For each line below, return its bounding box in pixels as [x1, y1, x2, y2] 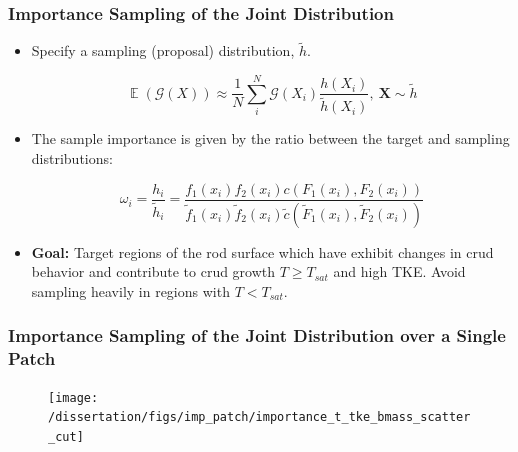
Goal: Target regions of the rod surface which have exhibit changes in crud [31, 241, 494, 262]
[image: [48, 390, 99, 405]
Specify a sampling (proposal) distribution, [31, 40, 295, 61]
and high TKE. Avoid [333, 261, 466, 282]
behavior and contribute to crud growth [31, 261, 276, 282]
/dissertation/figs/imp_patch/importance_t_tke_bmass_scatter [48, 410, 471, 425]
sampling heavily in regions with [31, 280, 230, 301]
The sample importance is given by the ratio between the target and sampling [31, 128, 510, 149]
